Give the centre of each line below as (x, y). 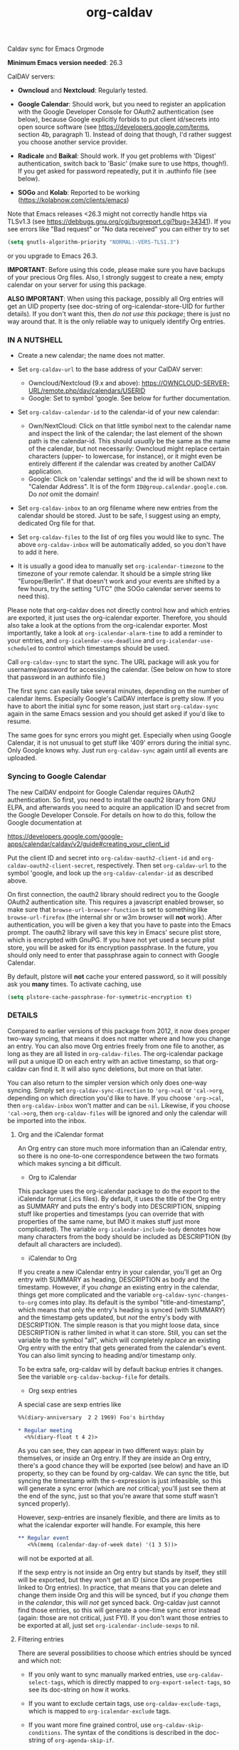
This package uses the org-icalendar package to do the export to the (119, 1191)
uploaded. (22, 758)
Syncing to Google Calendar (57, 777)
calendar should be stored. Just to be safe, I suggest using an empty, (119, 516)
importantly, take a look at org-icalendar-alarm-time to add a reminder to (115, 633)
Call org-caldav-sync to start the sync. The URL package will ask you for (113, 662)
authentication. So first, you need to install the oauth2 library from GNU (112, 800)
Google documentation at (44, 823)
